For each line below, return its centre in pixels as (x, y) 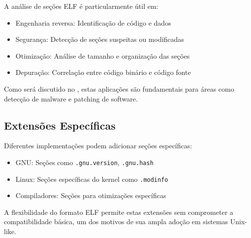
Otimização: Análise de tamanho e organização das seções (103, 55)
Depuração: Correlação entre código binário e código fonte (103, 72)
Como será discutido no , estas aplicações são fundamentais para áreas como (119, 88)
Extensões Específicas (60, 125)
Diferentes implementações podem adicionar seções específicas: (98, 146)
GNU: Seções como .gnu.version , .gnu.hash (84, 162)
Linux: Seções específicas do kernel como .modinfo (92, 179)
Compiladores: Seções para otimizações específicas (91, 195)
